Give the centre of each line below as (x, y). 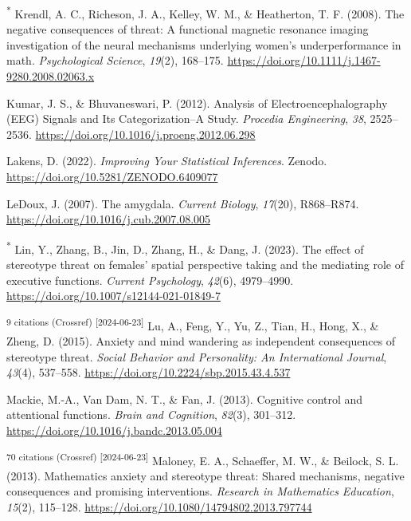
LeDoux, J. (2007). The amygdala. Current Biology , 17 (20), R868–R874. (183, 203)
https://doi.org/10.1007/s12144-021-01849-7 (114, 296)
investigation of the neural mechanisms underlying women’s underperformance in (204, 44)
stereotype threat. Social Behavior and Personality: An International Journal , (197, 356)
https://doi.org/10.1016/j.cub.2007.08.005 (109, 219)
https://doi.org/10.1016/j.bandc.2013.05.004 (114, 430)
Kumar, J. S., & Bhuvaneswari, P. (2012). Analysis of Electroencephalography (197, 103)
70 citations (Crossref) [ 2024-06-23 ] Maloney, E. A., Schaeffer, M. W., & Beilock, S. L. (203, 459)
